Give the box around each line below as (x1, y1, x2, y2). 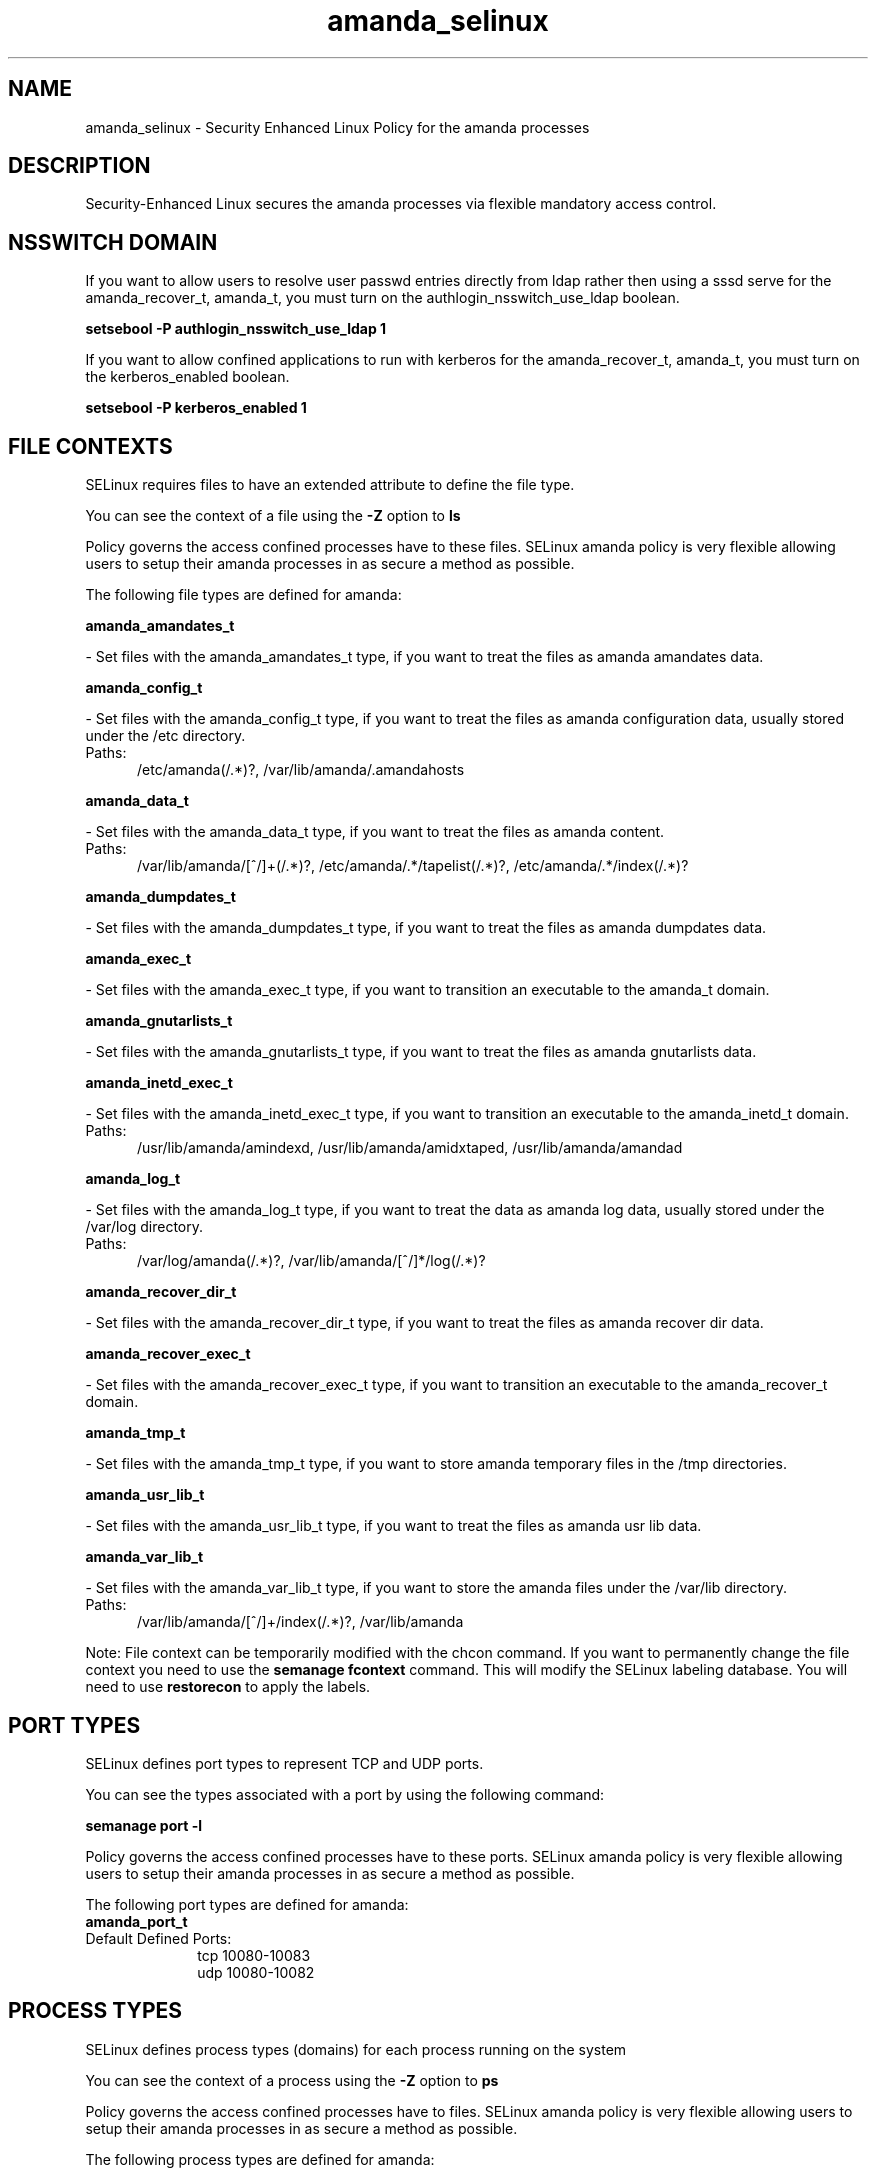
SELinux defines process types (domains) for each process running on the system (85, 2040, 627, 2058)
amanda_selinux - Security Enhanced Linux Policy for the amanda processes (85, 118, 590, 136)
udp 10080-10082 (197, 1963, 315, 1981)
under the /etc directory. (85, 727, 246, 745)
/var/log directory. (85, 1218, 204, 1236)
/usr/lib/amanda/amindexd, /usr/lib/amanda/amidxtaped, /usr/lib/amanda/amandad (137, 1139, 683, 1157)
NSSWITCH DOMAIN (8, 229, 218, 255)
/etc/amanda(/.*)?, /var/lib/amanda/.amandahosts (137, 761, 465, 779)
